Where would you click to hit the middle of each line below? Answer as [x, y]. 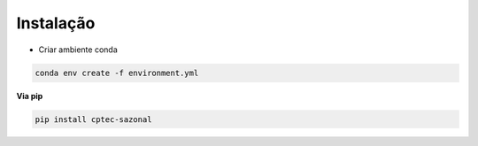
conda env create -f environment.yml [117, 73]
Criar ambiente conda [78, 50]
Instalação [56, 23]
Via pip [30, 96]
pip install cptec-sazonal [93, 119]
